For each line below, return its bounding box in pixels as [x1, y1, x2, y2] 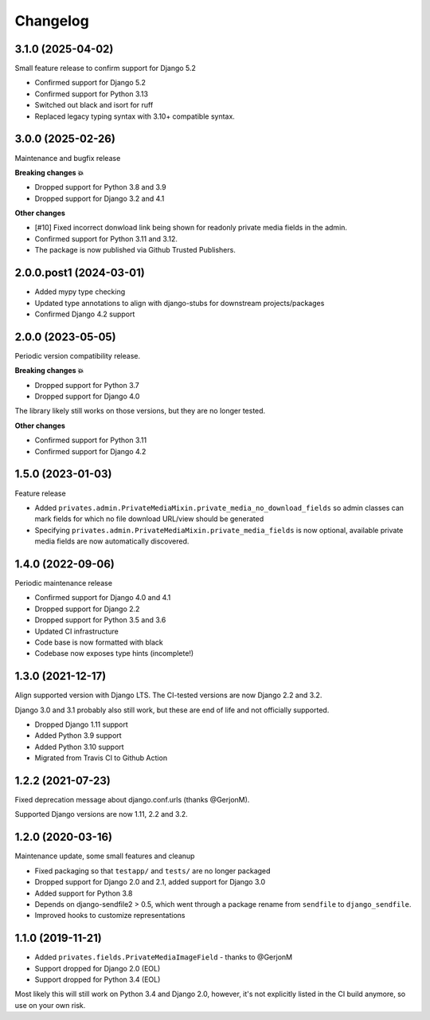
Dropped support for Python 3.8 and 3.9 [34, 182, 166, 192]
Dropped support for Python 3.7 [34, 380, 139, 390]
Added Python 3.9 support [34, 731, 123, 740]
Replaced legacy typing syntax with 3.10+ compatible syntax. [34, 112, 235, 121]
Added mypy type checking [34, 287, 126, 296]
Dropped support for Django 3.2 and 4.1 [34, 194, 165, 203]
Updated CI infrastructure [34, 626, 119, 636]
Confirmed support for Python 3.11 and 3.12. [34, 233, 178, 243]
